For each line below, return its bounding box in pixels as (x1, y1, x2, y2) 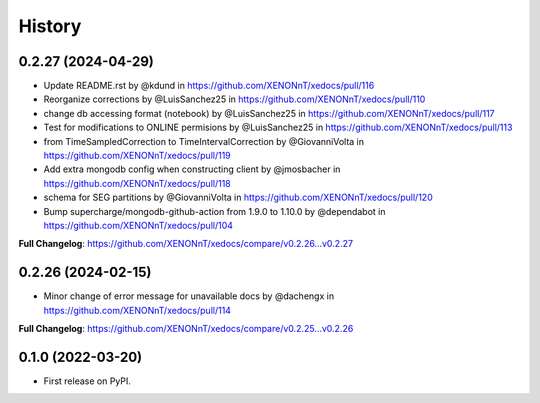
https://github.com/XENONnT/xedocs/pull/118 (43, 177, 232, 189)
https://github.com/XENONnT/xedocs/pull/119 (43, 150, 232, 162)
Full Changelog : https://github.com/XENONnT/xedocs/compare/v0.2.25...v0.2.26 (18, 323, 354, 335)
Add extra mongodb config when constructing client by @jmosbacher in (43, 163, 341, 175)
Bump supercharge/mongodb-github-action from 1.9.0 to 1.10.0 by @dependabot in (43, 205, 386, 217)
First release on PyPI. (43, 375, 132, 387)
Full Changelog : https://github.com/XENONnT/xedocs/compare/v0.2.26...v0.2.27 (18, 238, 354, 250)
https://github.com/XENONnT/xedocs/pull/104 (43, 219, 234, 231)
